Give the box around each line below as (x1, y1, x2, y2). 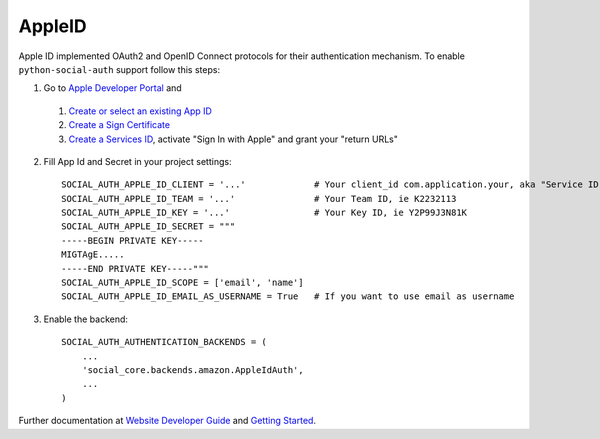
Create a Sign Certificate (68, 119, 170, 131)
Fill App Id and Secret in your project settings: (43, 155, 232, 167)
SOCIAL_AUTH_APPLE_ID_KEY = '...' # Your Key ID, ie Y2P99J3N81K (61, 207, 468, 219)
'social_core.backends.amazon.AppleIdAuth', (81, 364, 304, 375)
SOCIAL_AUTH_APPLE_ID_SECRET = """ (61, 221, 236, 232)
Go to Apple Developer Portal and (43, 82, 182, 94)
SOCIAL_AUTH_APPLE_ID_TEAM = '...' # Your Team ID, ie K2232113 (61, 193, 457, 204)
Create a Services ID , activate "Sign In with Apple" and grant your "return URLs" (68, 133, 399, 145)
